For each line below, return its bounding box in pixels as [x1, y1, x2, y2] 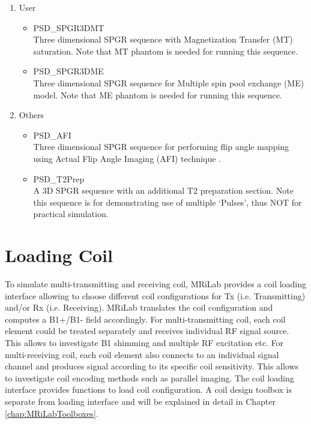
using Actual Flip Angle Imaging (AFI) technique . [33, 152, 221, 164]
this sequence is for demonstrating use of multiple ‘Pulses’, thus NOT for [33, 196, 302, 208]
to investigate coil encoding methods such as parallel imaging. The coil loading [5, 371, 294, 384]
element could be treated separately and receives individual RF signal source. [5, 324, 289, 337]
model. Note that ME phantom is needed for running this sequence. [33, 88, 282, 101]
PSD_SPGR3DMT [33, 21, 104, 34]
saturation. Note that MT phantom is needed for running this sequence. [33, 44, 298, 57]
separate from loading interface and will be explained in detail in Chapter [5, 395, 276, 407]
